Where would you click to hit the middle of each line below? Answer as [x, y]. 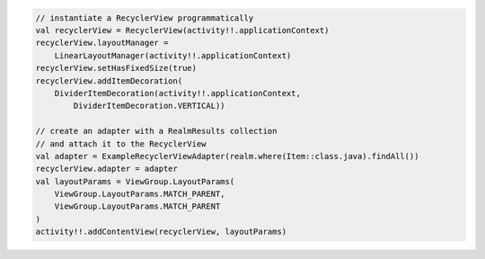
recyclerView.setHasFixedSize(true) [116, 68]
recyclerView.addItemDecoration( [109, 80]
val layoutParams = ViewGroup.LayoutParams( [135, 181]
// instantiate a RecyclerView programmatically [145, 18]
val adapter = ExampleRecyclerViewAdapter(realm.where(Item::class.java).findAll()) [227, 156]
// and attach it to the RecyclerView [121, 143]
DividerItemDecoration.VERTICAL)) [149, 106]
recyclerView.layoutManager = [102, 43]
